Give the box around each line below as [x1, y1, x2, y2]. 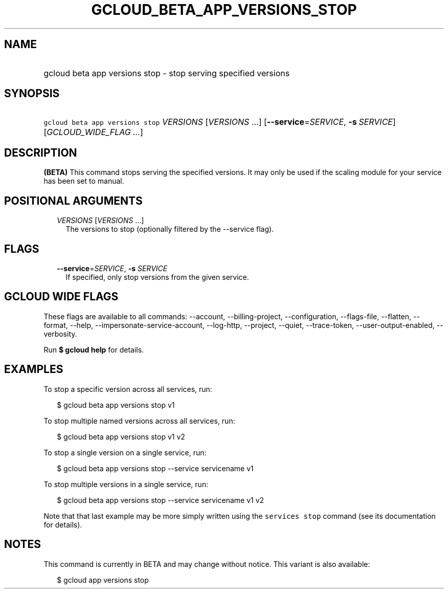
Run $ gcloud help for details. [43, 345, 144, 354]
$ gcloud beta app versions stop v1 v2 [57, 432, 185, 441]
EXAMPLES [4, 363, 63, 376]
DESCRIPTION [4, 146, 77, 159]
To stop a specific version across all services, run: [43, 384, 212, 393]
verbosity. [43, 329, 77, 338]
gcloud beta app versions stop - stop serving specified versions [43, 68, 290, 78]
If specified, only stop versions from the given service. [65, 272, 249, 281]
